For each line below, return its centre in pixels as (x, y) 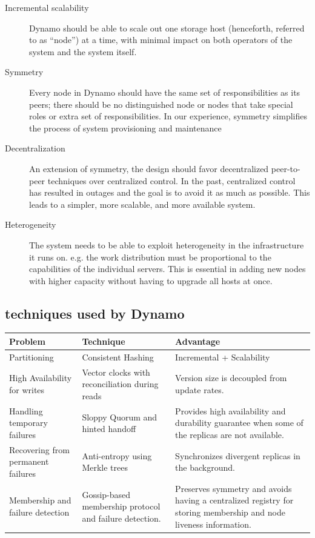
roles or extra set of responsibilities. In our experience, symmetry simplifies (168, 116)
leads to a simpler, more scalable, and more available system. (142, 204)
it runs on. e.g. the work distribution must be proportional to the (150, 257)
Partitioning (31, 357)
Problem (27, 341)
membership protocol (121, 506)
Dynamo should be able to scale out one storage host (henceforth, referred (167, 28)
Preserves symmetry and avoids (234, 488)
